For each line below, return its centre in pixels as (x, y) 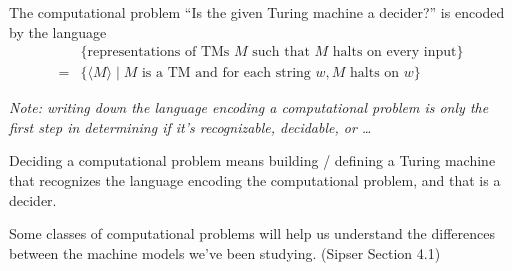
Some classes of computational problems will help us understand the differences (252, 233)
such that (281, 52)
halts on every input (394, 52)
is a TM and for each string (226, 73)
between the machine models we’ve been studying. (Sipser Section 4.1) (225, 252)
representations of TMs (158, 52)
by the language (58, 31)
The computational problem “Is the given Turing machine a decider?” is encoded (257, 12)
